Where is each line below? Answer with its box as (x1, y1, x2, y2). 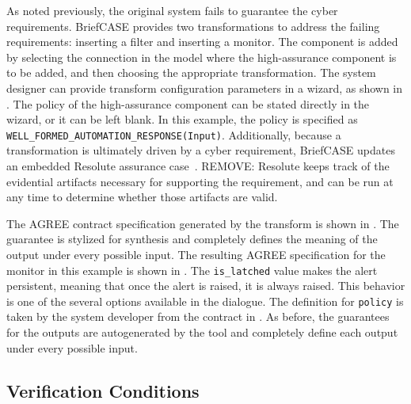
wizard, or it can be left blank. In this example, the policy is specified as (6, 111, 358, 128)
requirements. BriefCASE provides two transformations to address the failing (6, 17, 380, 34)
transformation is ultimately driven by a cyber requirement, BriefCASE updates (6, 142, 395, 158)
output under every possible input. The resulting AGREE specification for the (6, 246, 386, 262)
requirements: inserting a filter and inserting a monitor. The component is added (6, 33, 398, 50)
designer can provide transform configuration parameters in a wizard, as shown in (6, 79, 403, 96)
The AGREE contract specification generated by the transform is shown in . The (6, 215, 399, 231)
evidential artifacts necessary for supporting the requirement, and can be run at (6, 173, 394, 189)
